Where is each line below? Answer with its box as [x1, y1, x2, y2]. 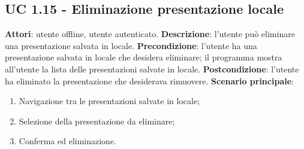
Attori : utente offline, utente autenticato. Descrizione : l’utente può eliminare [5, 28, 295, 40]
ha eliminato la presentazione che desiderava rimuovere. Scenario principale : [5, 74, 294, 87]
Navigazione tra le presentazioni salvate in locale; [19, 95, 200, 107]
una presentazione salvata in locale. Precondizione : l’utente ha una [5, 39, 257, 51]
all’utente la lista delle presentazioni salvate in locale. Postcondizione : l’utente [5, 62, 299, 75]
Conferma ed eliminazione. [19, 135, 117, 147]
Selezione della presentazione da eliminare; [19, 114, 175, 127]
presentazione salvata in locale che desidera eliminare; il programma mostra [5, 51, 282, 63]
